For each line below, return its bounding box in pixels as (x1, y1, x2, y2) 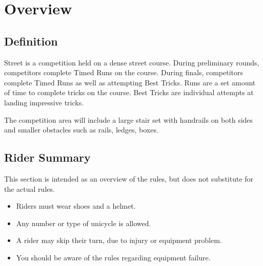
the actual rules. (4, 183, 55, 194)
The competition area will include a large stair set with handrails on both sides (4, 114, 253, 125)
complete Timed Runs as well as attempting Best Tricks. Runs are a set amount (4, 77, 256, 87)
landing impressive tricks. (4, 97, 84, 107)
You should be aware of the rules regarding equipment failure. (16, 252, 211, 262)
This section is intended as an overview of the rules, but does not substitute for (4, 173, 254, 184)
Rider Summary (4, 149, 91, 165)
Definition (4, 33, 58, 49)
